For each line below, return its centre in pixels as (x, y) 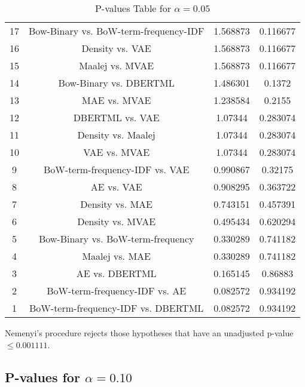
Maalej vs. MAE (116, 256)
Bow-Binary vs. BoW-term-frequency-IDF (117, 31)
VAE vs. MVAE (117, 152)
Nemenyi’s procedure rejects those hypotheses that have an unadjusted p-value (149, 333)
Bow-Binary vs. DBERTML (116, 83)
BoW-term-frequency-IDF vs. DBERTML (117, 308)
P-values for (42, 377)
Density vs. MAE (116, 204)
